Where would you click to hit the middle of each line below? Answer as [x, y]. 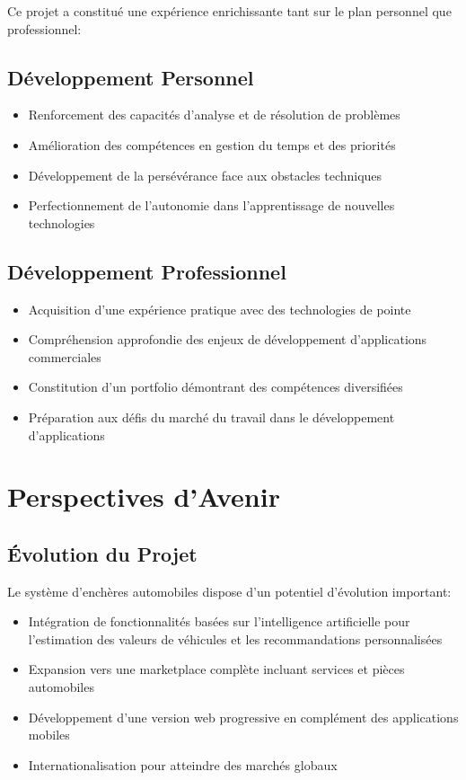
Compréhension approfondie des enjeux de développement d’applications [228, 339]
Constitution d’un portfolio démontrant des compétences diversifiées [215, 387]
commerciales [65, 356]
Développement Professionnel [147, 271]
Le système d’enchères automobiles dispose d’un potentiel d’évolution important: [229, 591]
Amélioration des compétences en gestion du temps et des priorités [212, 144]
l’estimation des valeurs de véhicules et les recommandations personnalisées [235, 638]
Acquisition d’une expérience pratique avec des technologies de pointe [220, 309]
